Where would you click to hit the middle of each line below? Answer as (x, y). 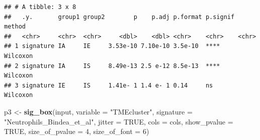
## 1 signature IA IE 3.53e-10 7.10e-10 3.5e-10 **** (112, 46)
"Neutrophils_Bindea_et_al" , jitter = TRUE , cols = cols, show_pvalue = (119, 121)
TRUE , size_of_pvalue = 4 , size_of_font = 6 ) (77, 131)
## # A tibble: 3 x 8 (40, 7)
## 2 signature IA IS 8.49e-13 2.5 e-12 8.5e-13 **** (112, 66)
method (15, 27)
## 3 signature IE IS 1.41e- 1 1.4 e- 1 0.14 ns (109, 85)
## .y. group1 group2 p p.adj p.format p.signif (119, 17)
